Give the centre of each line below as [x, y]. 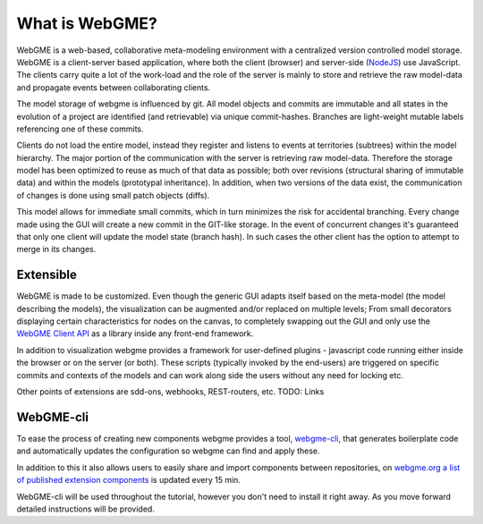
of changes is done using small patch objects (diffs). [113, 195]
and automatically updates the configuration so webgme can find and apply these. [169, 451]
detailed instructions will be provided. [86, 509]
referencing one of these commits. [80, 129]
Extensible [47, 275]
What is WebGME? [87, 23]
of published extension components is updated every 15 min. [129, 480]
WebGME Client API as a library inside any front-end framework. [135, 334]
